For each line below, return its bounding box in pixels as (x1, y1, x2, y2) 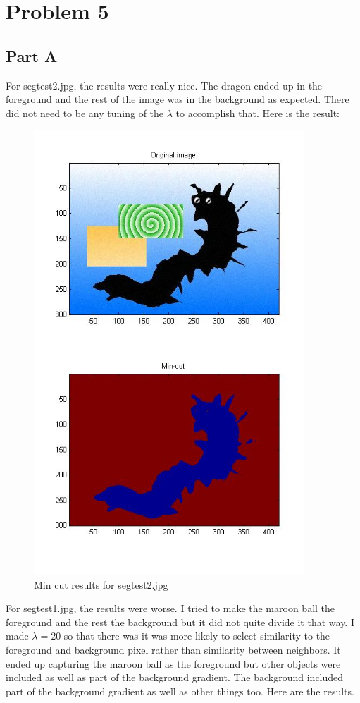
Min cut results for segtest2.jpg (34, 577, 168, 592)
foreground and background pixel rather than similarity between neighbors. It (6, 642, 341, 657)
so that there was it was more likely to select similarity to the (63, 628, 330, 643)
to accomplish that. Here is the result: (175, 105, 340, 120)
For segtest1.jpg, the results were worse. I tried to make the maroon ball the (6, 601, 335, 616)
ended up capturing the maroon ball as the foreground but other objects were (6, 656, 341, 671)
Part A (6, 44, 58, 66)
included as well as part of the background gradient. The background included (6, 670, 344, 685)
